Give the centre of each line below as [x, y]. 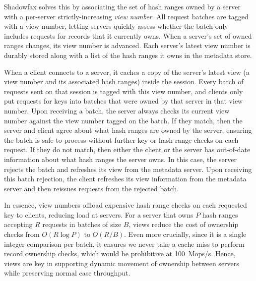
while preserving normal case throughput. [67, 273]
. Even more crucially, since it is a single [185, 234]
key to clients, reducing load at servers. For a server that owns [99, 214]
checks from [22, 234]
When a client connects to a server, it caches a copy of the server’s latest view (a [127, 72]
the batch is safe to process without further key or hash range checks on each [121, 140]
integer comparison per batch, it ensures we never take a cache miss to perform [124, 244]
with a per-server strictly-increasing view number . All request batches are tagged [126, 16]
